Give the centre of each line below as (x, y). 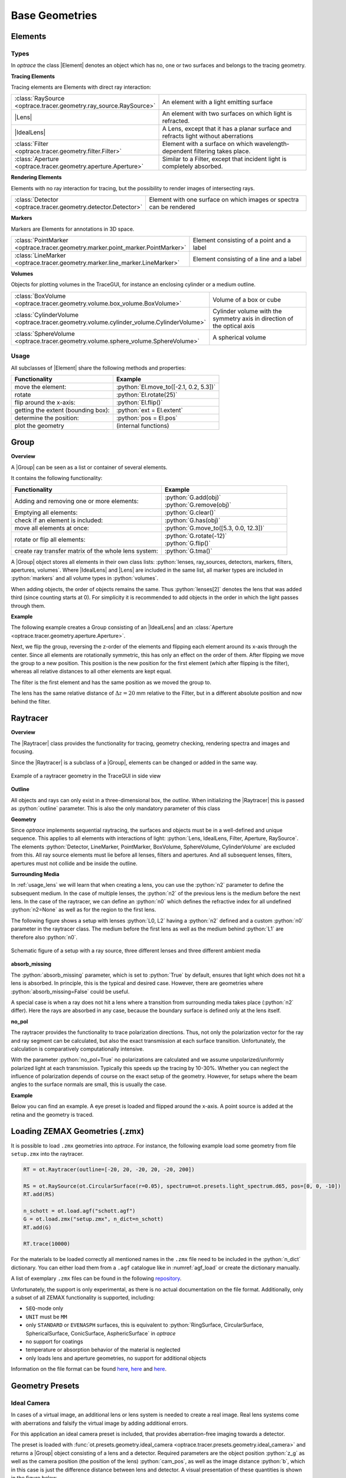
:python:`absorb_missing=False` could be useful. (70, 991)
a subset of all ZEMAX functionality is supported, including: (83, 1297)
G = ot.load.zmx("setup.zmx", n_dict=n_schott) (93, 1219)
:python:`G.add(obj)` (193, 497)
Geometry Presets (45, 1385)
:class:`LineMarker (40, 255)
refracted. (176, 121)
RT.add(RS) (39, 1195)
